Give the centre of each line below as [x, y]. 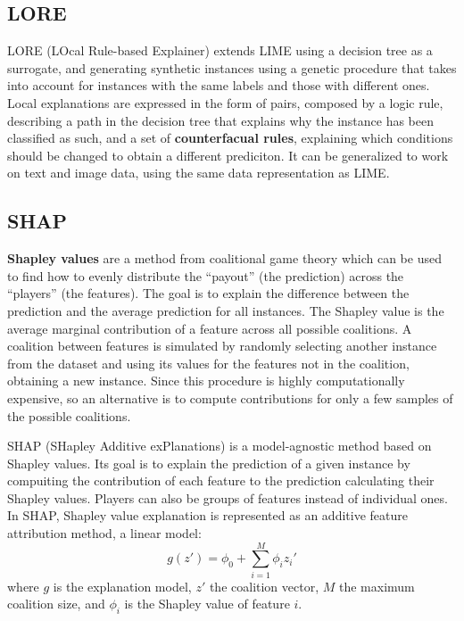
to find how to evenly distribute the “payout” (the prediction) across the [206, 275]
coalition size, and [56, 604]
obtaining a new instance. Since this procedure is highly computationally [206, 381]
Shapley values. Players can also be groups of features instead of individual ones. [228, 497]
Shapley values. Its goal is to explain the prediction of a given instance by [209, 463]
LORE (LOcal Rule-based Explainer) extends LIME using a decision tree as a [220, 50]
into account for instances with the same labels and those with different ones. [219, 85]
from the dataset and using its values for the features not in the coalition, [208, 363]
